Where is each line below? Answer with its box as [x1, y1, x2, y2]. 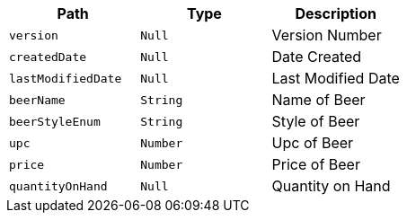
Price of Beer [271, 155, 360, 173]
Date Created [271, 48, 362, 66]
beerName [9, 92, 66, 107]
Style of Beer [271, 112, 360, 130]
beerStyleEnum [9, 114, 101, 128]
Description [295, 4, 376, 22]
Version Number [271, 26, 382, 44]
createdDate [9, 49, 87, 64]
